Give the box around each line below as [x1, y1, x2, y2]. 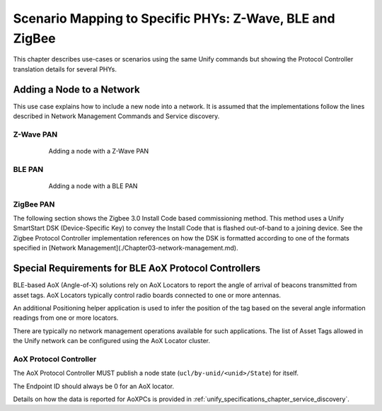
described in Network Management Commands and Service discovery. [13, 112, 220, 120]
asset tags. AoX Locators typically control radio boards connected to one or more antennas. [13, 291, 282, 299]
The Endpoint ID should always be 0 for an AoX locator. [13, 382, 175, 390]
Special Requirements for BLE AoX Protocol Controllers [13, 262, 261, 274]
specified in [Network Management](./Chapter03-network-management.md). [13, 244, 238, 253]
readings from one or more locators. [13, 313, 119, 322]
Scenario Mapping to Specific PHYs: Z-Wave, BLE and [13, 11, 335, 26]
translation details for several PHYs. [13, 64, 117, 74]
